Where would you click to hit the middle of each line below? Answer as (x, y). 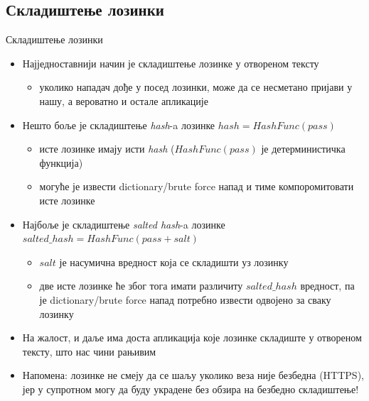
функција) (61, 162)
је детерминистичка (303, 149)
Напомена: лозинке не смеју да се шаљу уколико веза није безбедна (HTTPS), (193, 375)
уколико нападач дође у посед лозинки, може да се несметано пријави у (196, 87)
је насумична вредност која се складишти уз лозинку (174, 262)
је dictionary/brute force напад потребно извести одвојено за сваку (185, 299)
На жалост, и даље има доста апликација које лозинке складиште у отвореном (192, 337)
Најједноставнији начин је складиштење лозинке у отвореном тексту (171, 63)
